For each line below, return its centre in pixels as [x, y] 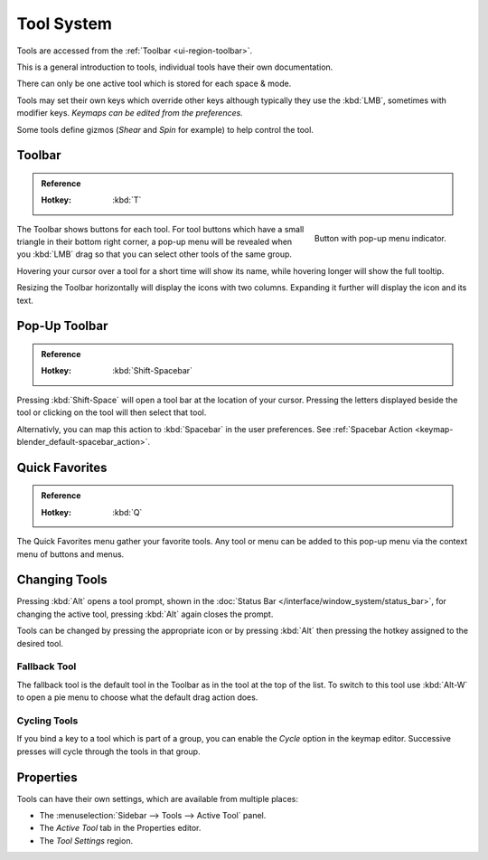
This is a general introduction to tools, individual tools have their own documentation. [175, 67]
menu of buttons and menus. [70, 554]
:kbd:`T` [127, 200]
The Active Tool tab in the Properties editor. [120, 828]
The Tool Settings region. [86, 840]
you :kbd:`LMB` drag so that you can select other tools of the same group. [155, 254]
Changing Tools [62, 580]
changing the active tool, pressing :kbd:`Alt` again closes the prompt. [145, 614]
